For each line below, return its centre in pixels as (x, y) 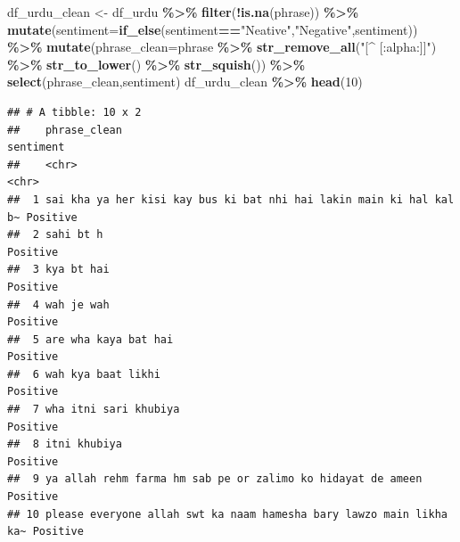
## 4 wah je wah (58, 304)
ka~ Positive (45, 532)
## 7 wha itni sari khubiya (94, 410)
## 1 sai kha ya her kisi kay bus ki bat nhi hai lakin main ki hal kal (231, 199)
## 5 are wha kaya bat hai (90, 339)
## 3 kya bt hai (58, 270)
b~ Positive (42, 217)
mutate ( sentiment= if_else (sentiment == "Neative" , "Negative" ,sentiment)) (213, 29)
